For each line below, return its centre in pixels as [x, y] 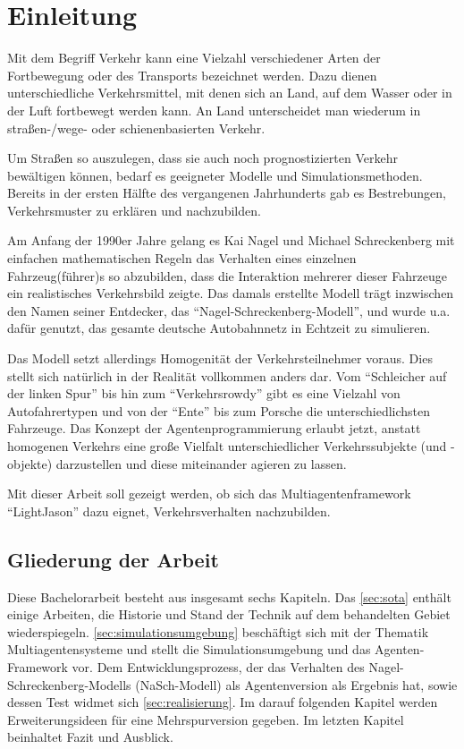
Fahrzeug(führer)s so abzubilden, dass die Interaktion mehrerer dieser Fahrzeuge [227, 275]
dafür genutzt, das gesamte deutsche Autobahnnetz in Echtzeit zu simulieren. [219, 328]
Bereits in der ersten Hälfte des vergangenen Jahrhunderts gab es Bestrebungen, [227, 193]
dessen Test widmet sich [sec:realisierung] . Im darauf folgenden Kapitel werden [223, 702]
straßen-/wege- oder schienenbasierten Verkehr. [136, 128]
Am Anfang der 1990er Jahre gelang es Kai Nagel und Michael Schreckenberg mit [231, 240]
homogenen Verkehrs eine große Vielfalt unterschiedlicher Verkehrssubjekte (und [227, 446]
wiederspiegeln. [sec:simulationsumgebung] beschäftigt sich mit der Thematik [218, 631]
